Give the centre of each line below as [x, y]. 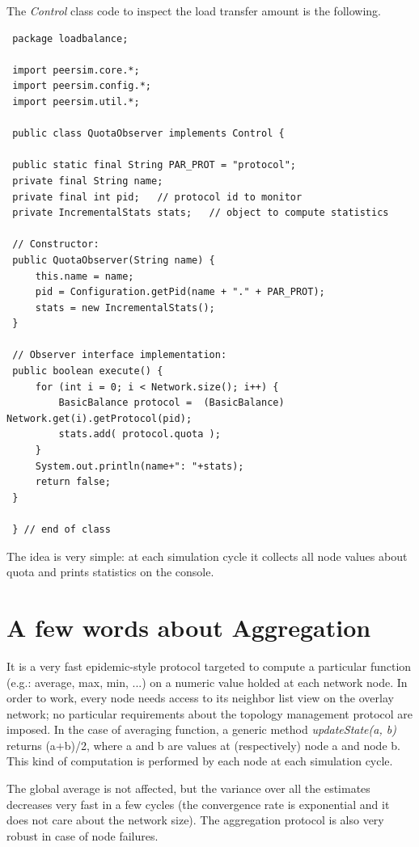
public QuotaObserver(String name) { [114, 260]
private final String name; [88, 181]
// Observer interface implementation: [120, 355]
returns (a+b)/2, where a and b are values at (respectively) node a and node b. [203, 745]
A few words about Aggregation [189, 627]
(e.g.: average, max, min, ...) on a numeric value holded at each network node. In [207, 682]
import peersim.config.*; [82, 86]
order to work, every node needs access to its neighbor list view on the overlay [200, 698]
